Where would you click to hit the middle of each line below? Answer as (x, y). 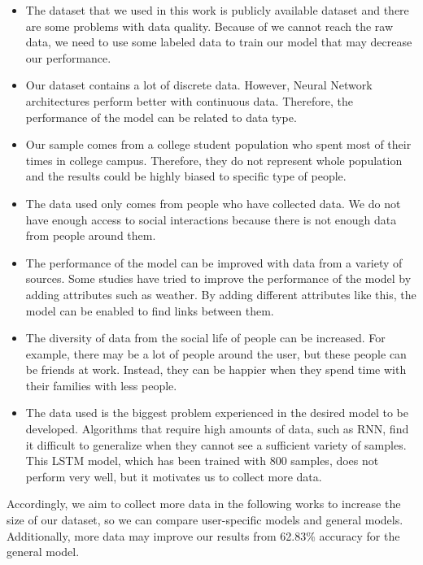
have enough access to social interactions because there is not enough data (211, 219)
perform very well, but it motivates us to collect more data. (174, 476)
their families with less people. (101, 385)
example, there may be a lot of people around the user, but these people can (216, 353)
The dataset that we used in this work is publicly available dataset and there (217, 10)
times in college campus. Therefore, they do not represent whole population (214, 160)
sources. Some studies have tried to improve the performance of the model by (218, 278)
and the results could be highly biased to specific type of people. (186, 176)
